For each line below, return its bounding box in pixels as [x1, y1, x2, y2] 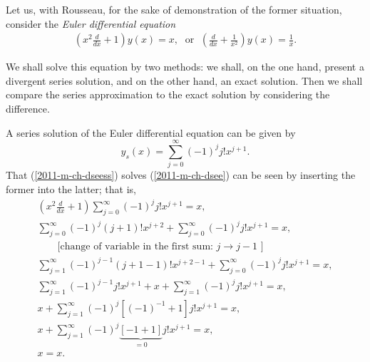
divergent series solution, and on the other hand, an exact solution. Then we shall [6, 73, 363, 88]
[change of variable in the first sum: [57, 242, 213, 252]
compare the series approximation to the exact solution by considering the [6, 87, 330, 102]
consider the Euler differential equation [6, 16, 176, 31]
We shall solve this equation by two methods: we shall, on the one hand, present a [6, 59, 364, 74]
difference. [6, 101, 50, 115]
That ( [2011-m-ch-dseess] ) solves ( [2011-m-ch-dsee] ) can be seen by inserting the [6, 167, 356, 182]
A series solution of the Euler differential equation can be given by [6, 125, 296, 140]
